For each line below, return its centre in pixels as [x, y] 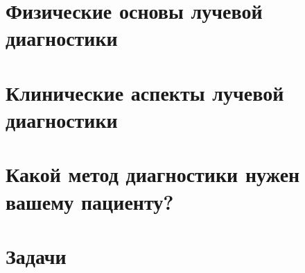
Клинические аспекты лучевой [145, 92]
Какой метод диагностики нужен [153, 174]
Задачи [36, 255]
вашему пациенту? [90, 201]
